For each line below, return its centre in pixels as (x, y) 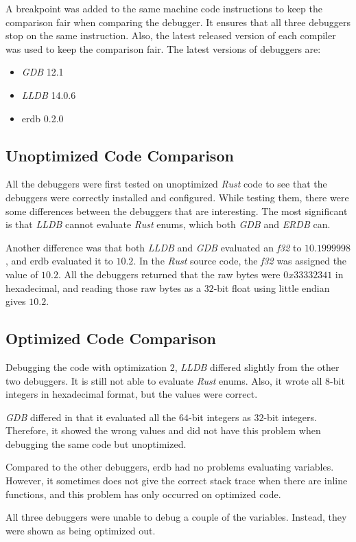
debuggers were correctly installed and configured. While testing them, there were (177, 197)
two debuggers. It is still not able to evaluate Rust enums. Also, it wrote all (164, 380)
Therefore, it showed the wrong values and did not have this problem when (163, 430)
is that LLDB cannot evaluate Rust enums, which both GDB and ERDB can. (168, 224)
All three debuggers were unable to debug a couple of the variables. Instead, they (176, 517)
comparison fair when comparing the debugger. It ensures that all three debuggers (178, 22)
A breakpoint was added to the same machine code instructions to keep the (164, 8)
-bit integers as (219, 417)
